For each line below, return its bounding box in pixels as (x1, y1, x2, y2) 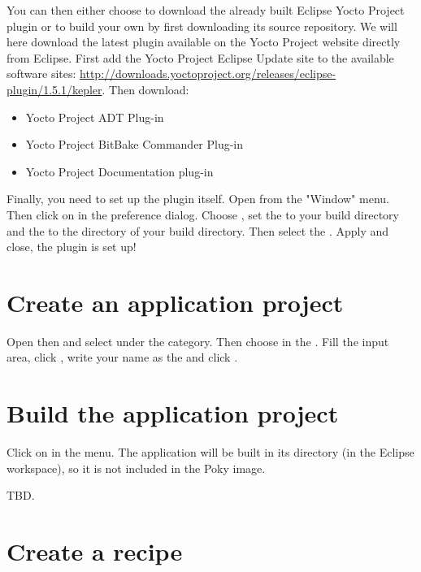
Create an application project (7, 285, 344, 318)
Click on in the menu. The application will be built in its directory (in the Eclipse (7, 444, 414, 461)
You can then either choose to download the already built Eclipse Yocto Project (7, 2, 405, 18)
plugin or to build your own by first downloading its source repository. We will (7, 17, 397, 34)
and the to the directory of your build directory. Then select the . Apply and (7, 222, 389, 239)
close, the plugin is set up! (7, 238, 137, 255)
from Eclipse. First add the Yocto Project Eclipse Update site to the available (7, 49, 394, 66)
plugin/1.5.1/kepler (7, 80, 102, 97)
